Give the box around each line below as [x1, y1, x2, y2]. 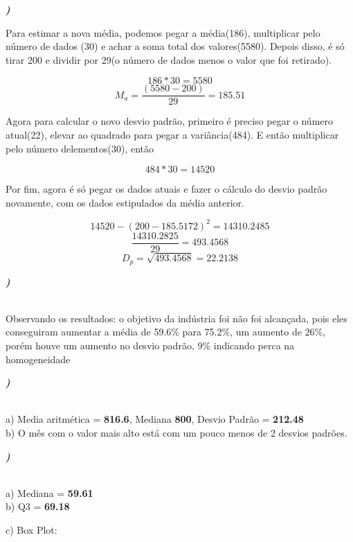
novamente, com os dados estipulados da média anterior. [6, 195, 244, 209]
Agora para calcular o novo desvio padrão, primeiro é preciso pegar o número [6, 114, 334, 128]
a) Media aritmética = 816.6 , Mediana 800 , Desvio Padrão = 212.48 [6, 412, 304, 426]
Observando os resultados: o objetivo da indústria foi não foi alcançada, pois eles [6, 311, 347, 325]
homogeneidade [6, 351, 71, 366]
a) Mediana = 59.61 [6, 485, 93, 500]
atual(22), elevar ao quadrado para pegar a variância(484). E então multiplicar [6, 128, 339, 142]
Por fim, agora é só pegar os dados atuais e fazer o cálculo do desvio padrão [6, 182, 327, 196]
